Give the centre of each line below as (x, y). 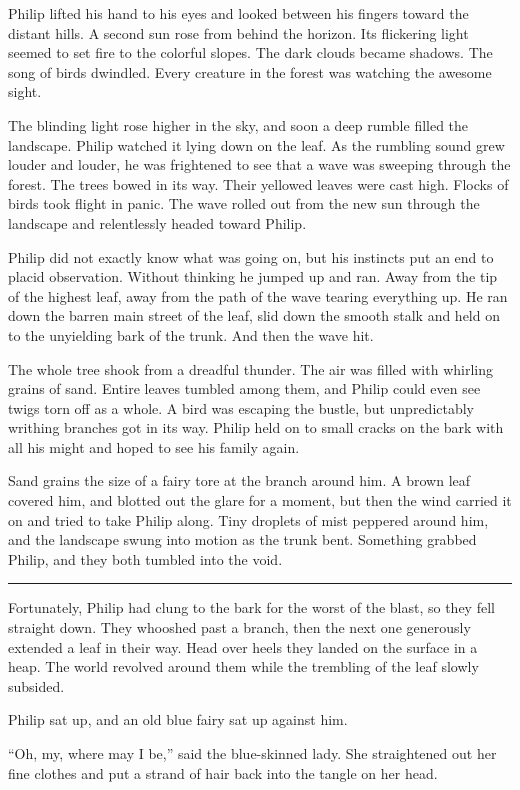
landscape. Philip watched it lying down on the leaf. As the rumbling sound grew (256, 144)
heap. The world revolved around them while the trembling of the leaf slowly (243, 666)
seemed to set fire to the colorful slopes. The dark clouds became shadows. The (250, 52)
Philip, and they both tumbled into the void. (145, 558)
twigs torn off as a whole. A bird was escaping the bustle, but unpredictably (241, 407)
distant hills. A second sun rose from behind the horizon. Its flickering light (238, 32)
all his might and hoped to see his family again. (154, 446)
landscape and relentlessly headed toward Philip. (157, 222)
